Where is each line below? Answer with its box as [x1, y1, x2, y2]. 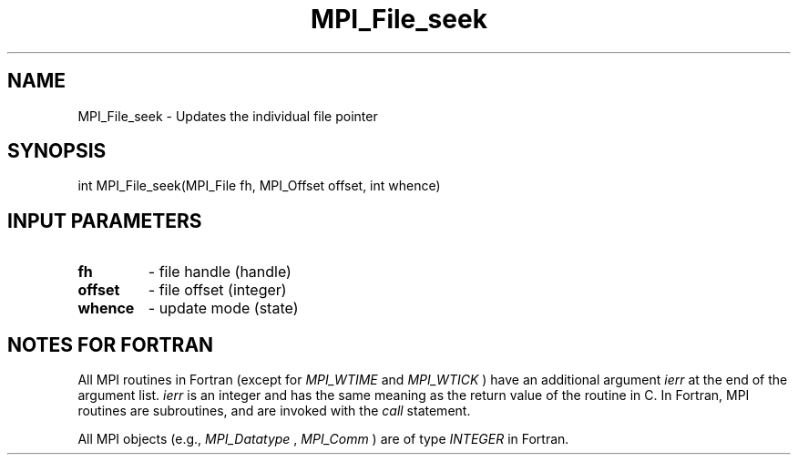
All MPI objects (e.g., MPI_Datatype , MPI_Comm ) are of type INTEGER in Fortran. [77, 431, 569, 447]
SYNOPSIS [7, 139, 107, 163]
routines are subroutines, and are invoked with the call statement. [77, 403, 471, 419]
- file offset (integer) [148, 281, 287, 300]
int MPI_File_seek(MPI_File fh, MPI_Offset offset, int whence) [77, 178, 441, 194]
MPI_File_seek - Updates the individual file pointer [77, 108, 378, 124]
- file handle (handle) [148, 262, 292, 282]
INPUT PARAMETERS [7, 209, 202, 232]
